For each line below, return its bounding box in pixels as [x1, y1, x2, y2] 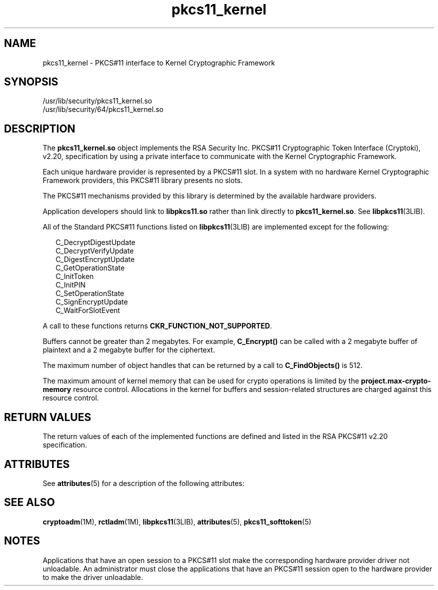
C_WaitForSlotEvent [55, 306, 120, 315]
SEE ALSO [4, 496, 55, 509]
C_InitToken [55, 272, 94, 281]
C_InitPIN [55, 280, 85, 289]
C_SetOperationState [55, 289, 124, 298]
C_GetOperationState [55, 263, 125, 272]
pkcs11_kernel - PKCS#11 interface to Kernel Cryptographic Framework [42, 58, 275, 67]
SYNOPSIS [4, 75, 58, 88]
